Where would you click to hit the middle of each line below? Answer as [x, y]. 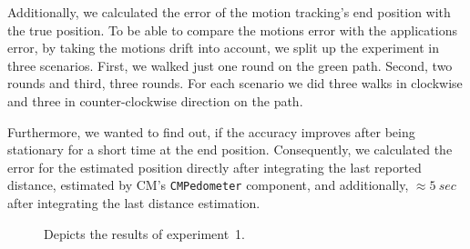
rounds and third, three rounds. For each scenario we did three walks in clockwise [235, 83]
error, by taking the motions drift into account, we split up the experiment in [224, 48]
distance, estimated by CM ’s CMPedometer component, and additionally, [208, 185]
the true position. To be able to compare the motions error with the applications [232, 30]
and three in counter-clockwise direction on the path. [155, 100]
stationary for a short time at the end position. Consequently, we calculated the [230, 149]
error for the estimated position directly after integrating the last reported [215, 167]
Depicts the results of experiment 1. [144, 233]
